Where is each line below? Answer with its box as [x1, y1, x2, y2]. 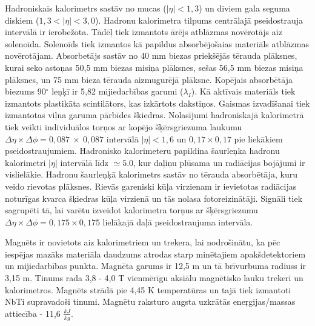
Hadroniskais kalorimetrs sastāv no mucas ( [5, 2, 167, 14]
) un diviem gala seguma [199, 2, 290, 14]
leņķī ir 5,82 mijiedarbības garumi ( [51, 85, 184, 98]
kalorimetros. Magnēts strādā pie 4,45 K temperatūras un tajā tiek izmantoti [5, 283, 291, 296]
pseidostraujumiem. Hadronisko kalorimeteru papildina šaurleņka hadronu [5, 144, 280, 157]
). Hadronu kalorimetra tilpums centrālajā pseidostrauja [95, 13, 303, 26]
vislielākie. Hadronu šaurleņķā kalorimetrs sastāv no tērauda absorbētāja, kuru [5, 168, 298, 181]
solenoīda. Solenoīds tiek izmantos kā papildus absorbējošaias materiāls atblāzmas [5, 37, 310, 50]
